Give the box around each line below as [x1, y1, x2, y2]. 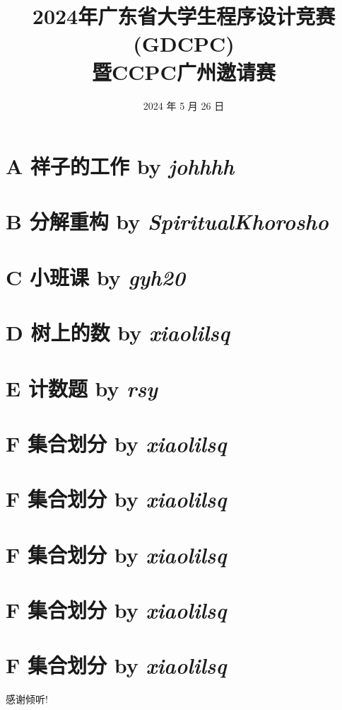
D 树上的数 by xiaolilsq [6, 318, 230, 348]
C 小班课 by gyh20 [6, 262, 185, 292]
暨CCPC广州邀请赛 [92, 57, 276, 86]
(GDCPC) [133, 29, 235, 58]
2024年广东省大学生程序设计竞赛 [32, 1, 336, 30]
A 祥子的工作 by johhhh [6, 151, 235, 181]
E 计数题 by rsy [6, 373, 158, 403]
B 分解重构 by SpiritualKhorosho [6, 207, 329, 236]
